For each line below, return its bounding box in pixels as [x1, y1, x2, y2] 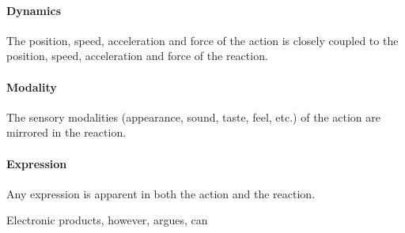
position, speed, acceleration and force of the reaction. [6, 47, 268, 64]
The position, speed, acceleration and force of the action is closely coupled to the [6, 32, 399, 48]
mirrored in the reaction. [6, 124, 127, 141]
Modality [6, 78, 57, 95]
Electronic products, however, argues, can [6, 212, 208, 228]
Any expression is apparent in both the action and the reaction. [6, 185, 316, 201]
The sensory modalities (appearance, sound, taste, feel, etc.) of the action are [6, 108, 380, 125]
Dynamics [6, 2, 62, 18]
